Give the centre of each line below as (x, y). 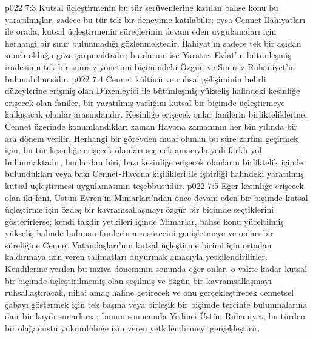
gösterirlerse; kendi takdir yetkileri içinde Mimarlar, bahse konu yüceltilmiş (144, 221)
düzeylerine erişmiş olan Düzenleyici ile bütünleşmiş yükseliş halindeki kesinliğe (153, 91)
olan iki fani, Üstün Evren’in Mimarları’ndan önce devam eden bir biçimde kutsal (156, 197)
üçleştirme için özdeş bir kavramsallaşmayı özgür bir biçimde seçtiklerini (140, 209)
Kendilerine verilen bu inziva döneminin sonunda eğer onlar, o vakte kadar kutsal (156, 269)
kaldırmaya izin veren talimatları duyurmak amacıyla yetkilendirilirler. (136, 257)
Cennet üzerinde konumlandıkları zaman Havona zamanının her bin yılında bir (151, 126)
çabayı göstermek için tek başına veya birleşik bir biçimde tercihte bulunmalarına (156, 304)
